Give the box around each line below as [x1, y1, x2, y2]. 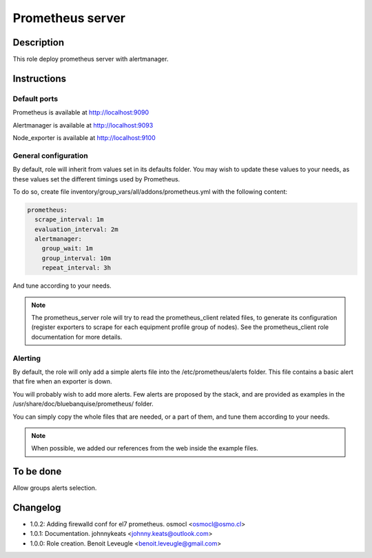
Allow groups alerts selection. [12, 484, 97, 492]
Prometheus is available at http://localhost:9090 [12, 108, 149, 117]
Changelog [12, 502, 61, 513]
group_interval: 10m [41, 254, 112, 262]
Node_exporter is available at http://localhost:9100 [12, 134, 156, 141]
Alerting [12, 353, 41, 363]
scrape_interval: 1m [34, 216, 104, 223]
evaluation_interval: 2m [34, 225, 118, 233]
